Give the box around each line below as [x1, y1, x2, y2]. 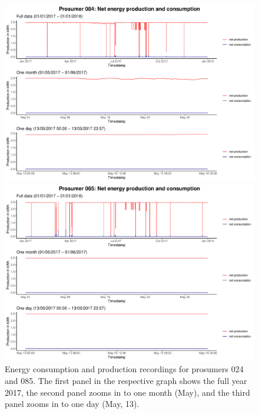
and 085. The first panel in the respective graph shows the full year [5, 374, 247, 386]
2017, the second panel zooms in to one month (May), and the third [5, 386, 250, 398]
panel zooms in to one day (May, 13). [5, 398, 140, 410]
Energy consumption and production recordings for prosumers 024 [5, 363, 244, 375]
